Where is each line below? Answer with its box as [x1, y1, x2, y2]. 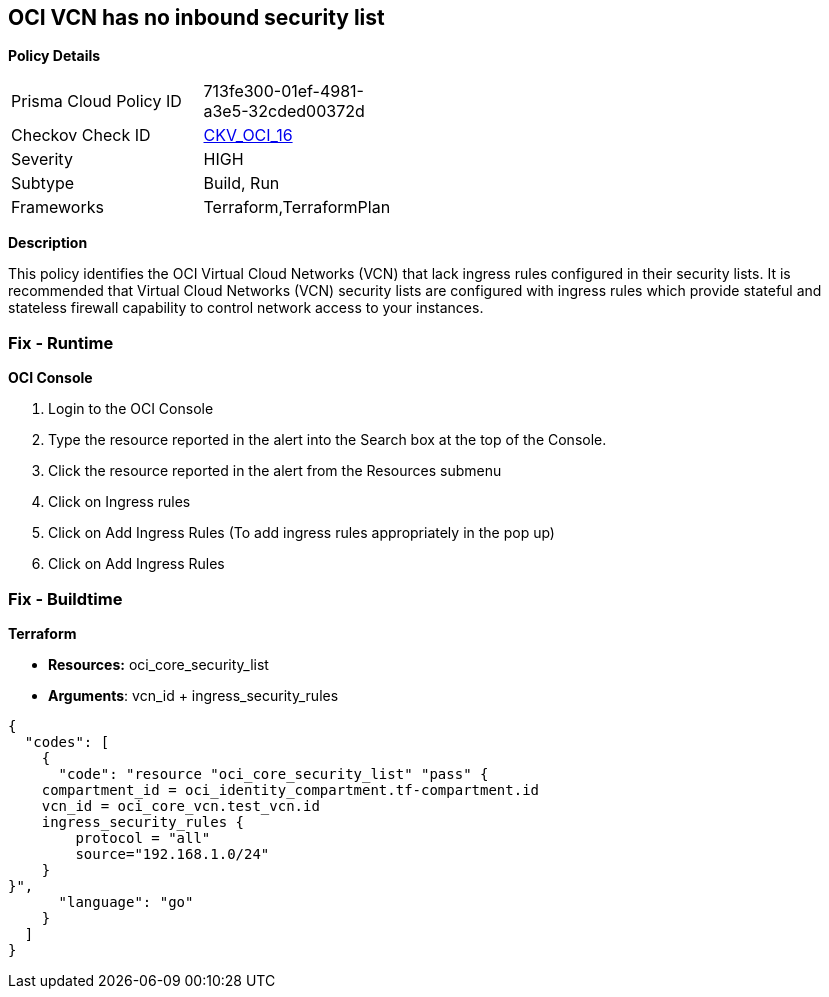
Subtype [11, 173, 75, 194]
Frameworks [11, 197, 104, 218]
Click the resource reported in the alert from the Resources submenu [48, 462, 502, 480]
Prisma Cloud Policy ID [11, 91, 182, 112]
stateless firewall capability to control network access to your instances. [8, 299, 484, 317]
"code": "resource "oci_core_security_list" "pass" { [58, 765, 489, 782]
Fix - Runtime [8, 332, 114, 353]
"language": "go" [58, 893, 194, 910]
